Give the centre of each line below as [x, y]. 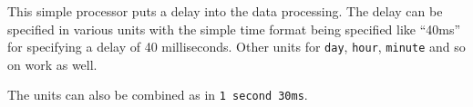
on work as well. [52, 64]
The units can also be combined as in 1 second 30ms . [158, 95]
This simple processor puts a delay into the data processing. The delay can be [225, 11]
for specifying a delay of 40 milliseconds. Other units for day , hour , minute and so [236, 47]
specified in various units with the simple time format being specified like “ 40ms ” [234, 29]
